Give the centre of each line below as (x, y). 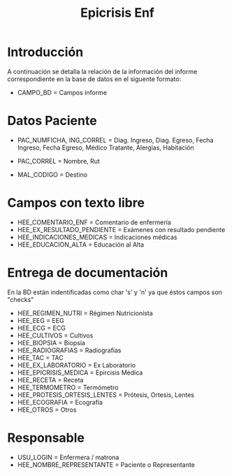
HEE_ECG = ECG (42, 328)
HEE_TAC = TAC (41, 357)
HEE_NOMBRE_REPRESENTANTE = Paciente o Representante (106, 464)
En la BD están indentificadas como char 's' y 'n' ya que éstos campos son (115, 292)
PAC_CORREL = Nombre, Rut (58, 161)
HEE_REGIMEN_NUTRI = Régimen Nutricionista (85, 313)
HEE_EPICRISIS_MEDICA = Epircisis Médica (80, 373)
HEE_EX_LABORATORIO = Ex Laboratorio (77, 365)
